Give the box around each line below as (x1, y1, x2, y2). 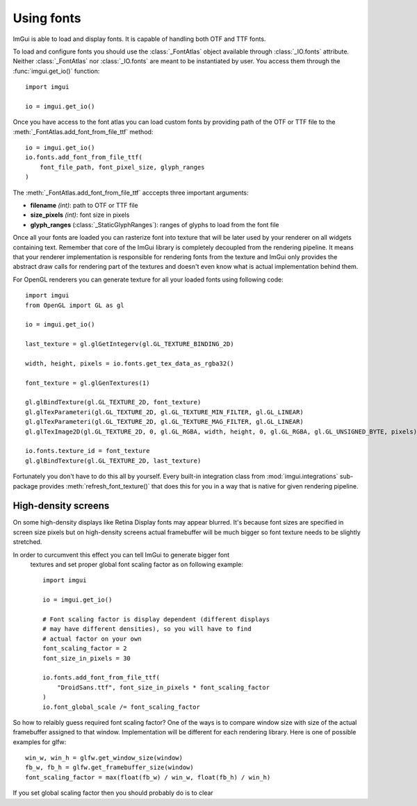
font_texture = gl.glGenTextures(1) (25, 379, 150, 387)
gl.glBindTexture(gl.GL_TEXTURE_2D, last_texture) (25, 457, 202, 465)
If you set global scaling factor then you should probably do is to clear (13, 789, 213, 797)
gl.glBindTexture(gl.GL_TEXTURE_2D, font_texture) (25, 398, 202, 406)
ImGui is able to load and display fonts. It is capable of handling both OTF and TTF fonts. (13, 35, 266, 43)
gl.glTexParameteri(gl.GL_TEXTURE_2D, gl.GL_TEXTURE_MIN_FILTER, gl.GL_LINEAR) (25, 408, 304, 416)
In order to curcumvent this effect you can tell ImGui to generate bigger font (13, 550, 230, 559)
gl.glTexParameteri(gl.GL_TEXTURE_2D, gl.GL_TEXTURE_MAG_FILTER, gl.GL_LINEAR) (25, 418, 304, 426)
